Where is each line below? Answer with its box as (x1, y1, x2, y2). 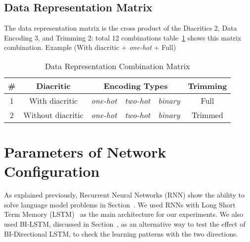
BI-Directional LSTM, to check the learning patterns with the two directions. (4, 228, 238, 239)
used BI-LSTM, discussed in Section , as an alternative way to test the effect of (4, 219, 246, 229)
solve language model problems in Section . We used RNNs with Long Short (4, 199, 236, 209)
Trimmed (191, 109, 223, 121)
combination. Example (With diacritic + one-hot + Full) (4, 42, 176, 52)
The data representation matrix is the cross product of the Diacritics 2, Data (4, 23, 237, 33)
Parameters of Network (4, 142, 167, 162)
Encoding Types (103, 80, 168, 91)
